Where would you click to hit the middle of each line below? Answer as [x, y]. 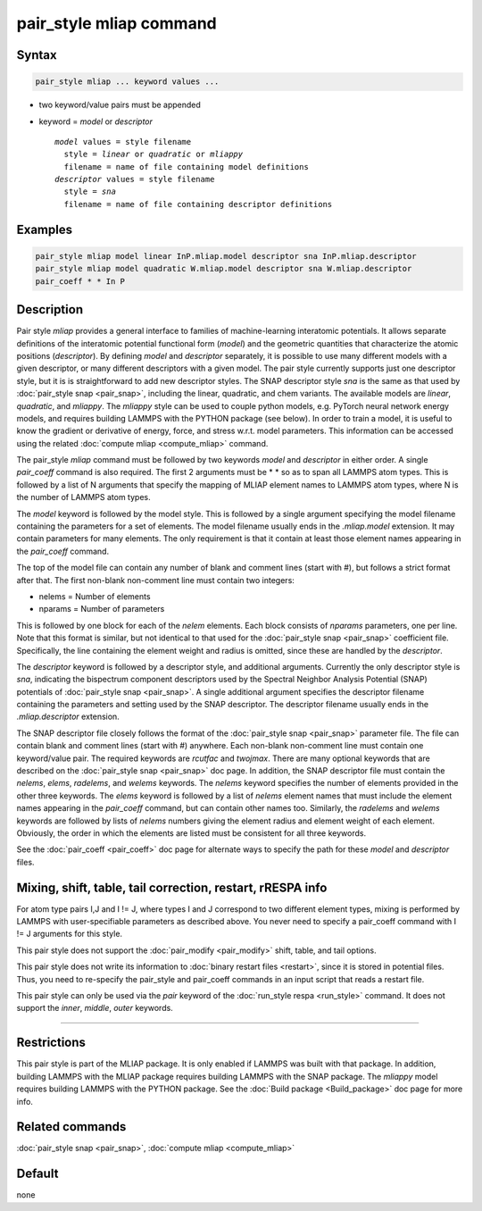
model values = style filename [123, 142]
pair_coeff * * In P [80, 281]
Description [50, 309]
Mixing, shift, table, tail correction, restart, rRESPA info [172, 887]
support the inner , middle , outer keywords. [95, 1008]
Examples [45, 229]
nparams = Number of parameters [102, 609]
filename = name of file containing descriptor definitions [198, 204]
